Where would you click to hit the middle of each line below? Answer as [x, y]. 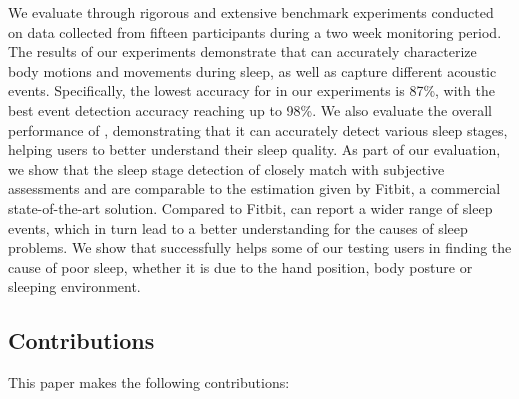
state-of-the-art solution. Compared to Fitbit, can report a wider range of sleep [250, 207]
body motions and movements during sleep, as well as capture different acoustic [252, 70]
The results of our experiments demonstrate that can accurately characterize [242, 51]
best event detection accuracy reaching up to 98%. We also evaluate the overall [250, 109]
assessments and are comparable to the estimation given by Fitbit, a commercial [254, 188]
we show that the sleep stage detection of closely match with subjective [226, 168]
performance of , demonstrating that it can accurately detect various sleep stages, [258, 129]
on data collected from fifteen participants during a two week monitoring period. [255, 31]
